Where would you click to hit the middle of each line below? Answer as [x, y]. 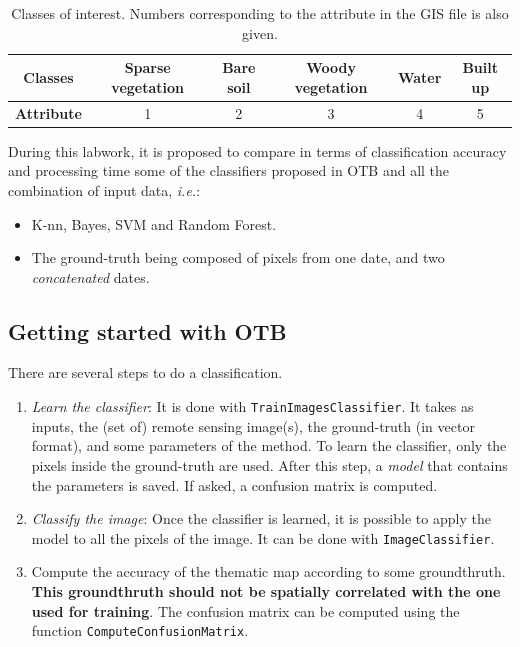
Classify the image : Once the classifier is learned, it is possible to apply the [261, 518]
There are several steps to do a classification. [145, 372]
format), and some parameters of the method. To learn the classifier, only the [269, 445]
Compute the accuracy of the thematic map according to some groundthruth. [268, 571]
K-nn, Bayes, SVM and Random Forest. [154, 223]
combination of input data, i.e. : [104, 189]
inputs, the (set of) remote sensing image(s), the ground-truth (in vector [253, 425]
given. [260, 32]
